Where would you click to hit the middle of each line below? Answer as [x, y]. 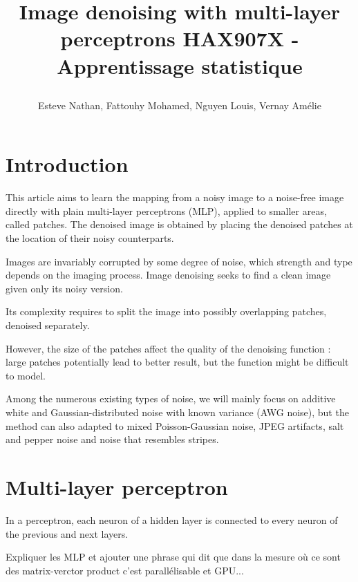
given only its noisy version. [64, 288]
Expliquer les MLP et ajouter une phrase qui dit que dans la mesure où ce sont [173, 557]
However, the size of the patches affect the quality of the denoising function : [168, 348]
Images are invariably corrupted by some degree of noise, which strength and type [179, 261]
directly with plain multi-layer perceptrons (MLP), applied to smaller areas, [166, 210]
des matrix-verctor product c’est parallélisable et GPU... [125, 570]
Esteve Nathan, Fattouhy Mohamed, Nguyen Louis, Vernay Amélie [180, 105]
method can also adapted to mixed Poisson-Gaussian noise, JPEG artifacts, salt [175, 425]
